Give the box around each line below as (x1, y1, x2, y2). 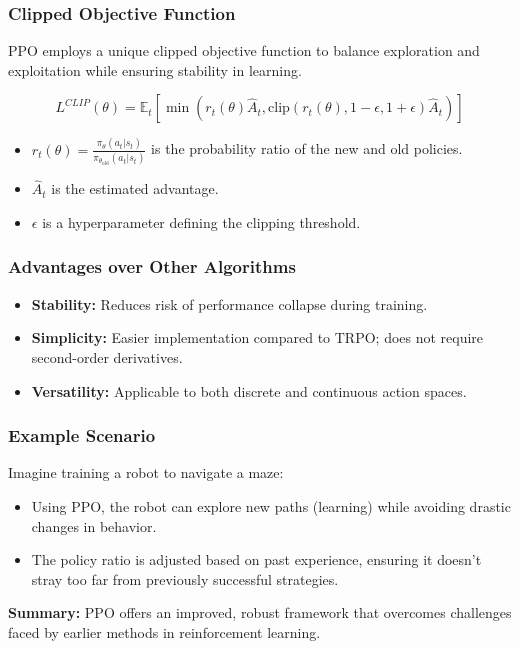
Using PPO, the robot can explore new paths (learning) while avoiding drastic (31, 495, 511, 516)
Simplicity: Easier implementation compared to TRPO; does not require (31, 327, 484, 348)
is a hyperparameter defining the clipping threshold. (42, 211, 361, 232)
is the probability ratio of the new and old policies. (151, 138, 463, 159)
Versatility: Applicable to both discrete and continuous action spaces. (31, 380, 467, 401)
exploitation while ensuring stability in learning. (8, 59, 302, 80)
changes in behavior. (31, 515, 157, 536)
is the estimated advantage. (51, 178, 219, 199)
